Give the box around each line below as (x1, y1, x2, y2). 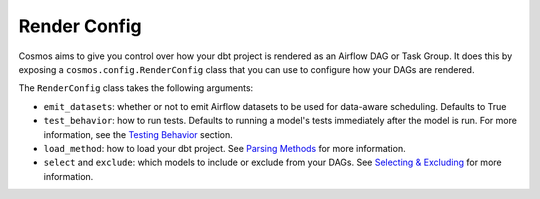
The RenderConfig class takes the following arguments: (18, 82, 254, 94)
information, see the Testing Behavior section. (43, 128, 234, 140)
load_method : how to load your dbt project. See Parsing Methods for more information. (43, 142, 406, 154)
